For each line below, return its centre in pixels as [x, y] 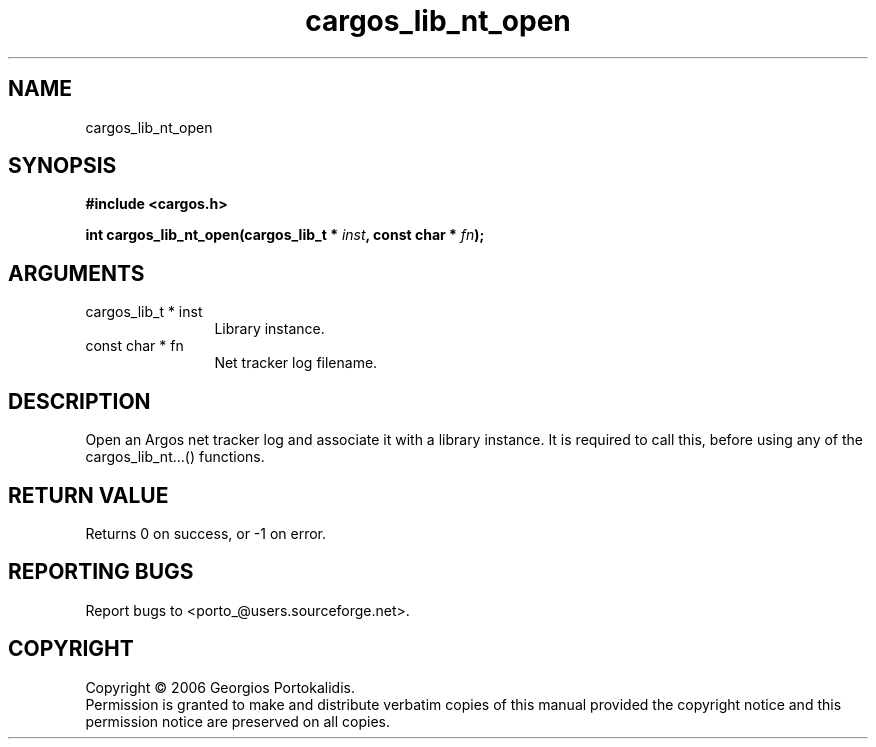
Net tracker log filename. [296, 363]
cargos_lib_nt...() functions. [175, 457]
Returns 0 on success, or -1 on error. [206, 533]
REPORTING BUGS [101, 572]
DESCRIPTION [79, 401]
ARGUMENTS [76, 273]
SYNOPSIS [62, 166]
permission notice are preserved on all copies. [237, 721]
